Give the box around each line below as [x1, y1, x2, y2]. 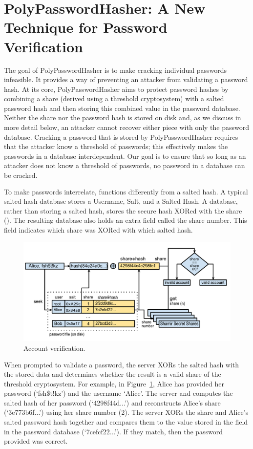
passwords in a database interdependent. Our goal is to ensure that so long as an [4, 150, 246, 161]
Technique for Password [4, 17, 168, 37]
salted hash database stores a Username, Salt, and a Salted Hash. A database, [4, 196, 238, 206]
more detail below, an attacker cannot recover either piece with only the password [4, 122, 250, 132]
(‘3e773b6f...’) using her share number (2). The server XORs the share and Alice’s [4, 407, 249, 417]
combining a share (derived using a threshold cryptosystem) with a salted [4, 93, 224, 104]
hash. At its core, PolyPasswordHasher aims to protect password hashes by [4, 84, 229, 94]
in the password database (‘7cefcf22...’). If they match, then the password [4, 426, 223, 436]
